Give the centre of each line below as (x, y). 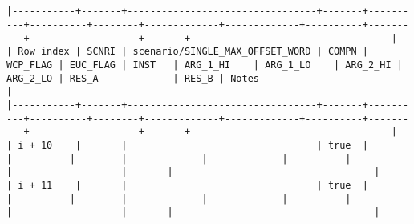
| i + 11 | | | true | (188, 185)
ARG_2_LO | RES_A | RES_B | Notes (133, 78)
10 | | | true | (205, 145)
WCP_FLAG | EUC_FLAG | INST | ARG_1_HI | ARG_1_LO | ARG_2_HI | (205, 65)
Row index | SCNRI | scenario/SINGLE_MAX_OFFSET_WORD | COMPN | (193, 52)
